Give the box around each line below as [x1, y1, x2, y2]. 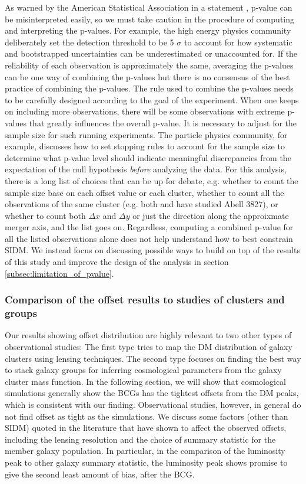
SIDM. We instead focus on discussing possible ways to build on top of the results [5, 244, 300, 256]
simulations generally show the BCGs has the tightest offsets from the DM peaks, [5, 387, 299, 399]
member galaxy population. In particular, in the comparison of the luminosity [5, 444, 285, 457]
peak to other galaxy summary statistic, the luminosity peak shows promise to [5, 456, 288, 468]
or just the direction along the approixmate [132, 209, 289, 221]
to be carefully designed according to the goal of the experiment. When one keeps [5, 93, 299, 106]
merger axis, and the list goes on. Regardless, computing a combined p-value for [5, 221, 294, 233]
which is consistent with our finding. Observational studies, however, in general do [5, 398, 301, 410]
